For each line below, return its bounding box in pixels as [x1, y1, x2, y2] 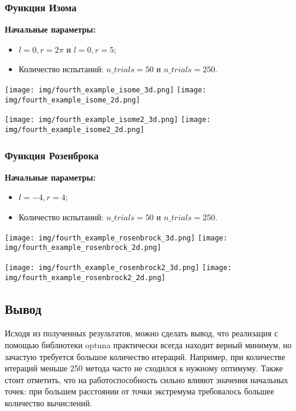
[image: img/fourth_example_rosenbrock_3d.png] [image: [5, 233, 227, 242]
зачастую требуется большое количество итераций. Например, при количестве [5, 350, 285, 362]
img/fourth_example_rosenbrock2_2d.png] [5, 273, 166, 282]
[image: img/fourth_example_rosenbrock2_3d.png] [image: [5, 263, 232, 272]
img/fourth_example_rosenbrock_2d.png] [5, 243, 161, 252]
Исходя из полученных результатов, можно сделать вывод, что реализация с [5, 327, 278, 339]
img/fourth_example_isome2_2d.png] [5, 125, 145, 134]
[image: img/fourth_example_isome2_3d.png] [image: [5, 115, 211, 124]
